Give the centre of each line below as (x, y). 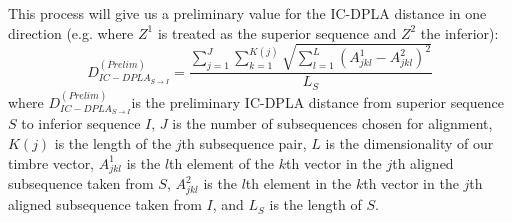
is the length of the (113, 142)
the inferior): (459, 32)
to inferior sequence (81, 123)
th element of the (222, 162)
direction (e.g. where (71, 32)
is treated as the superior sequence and (277, 32)
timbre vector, (51, 162)
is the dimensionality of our (409, 142)
